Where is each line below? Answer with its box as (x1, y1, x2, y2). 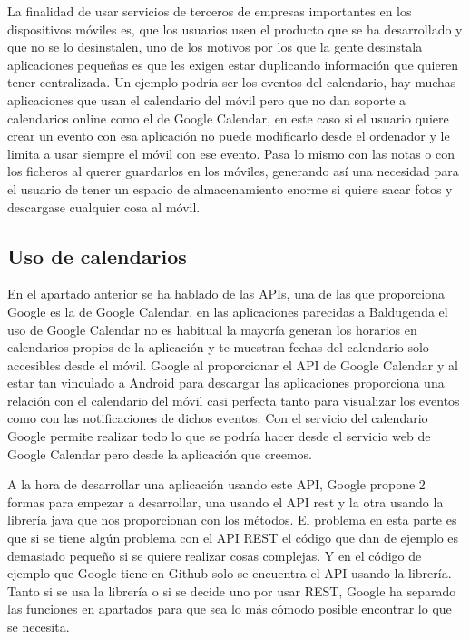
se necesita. (7, 617, 70, 636)
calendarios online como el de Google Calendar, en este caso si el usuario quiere (7, 108, 449, 127)
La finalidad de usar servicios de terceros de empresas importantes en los (7, 2, 412, 20)
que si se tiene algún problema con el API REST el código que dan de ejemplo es (7, 528, 459, 547)
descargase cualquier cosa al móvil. (7, 197, 201, 216)
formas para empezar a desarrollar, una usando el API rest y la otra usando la (7, 492, 444, 511)
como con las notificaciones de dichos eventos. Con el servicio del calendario (7, 408, 428, 428)
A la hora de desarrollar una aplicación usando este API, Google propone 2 (7, 475, 426, 494)
